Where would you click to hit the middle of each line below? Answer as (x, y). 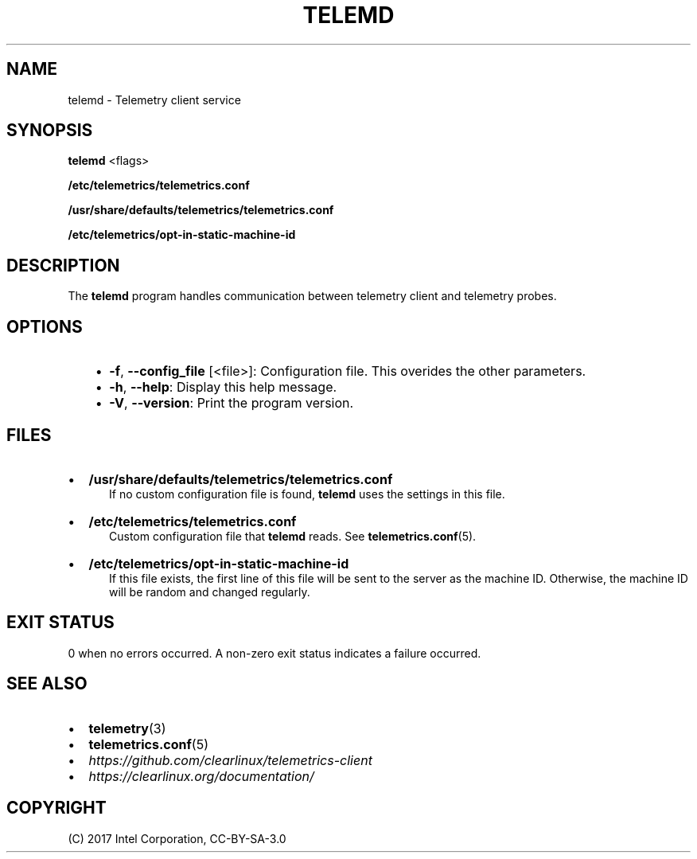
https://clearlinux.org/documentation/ (201, 776)
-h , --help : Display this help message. (223, 387)
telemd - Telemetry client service (154, 100)
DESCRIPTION (63, 265)
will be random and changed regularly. (210, 592)
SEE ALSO (47, 684)
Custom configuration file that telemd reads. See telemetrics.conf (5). (293, 536)
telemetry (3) (127, 728)
